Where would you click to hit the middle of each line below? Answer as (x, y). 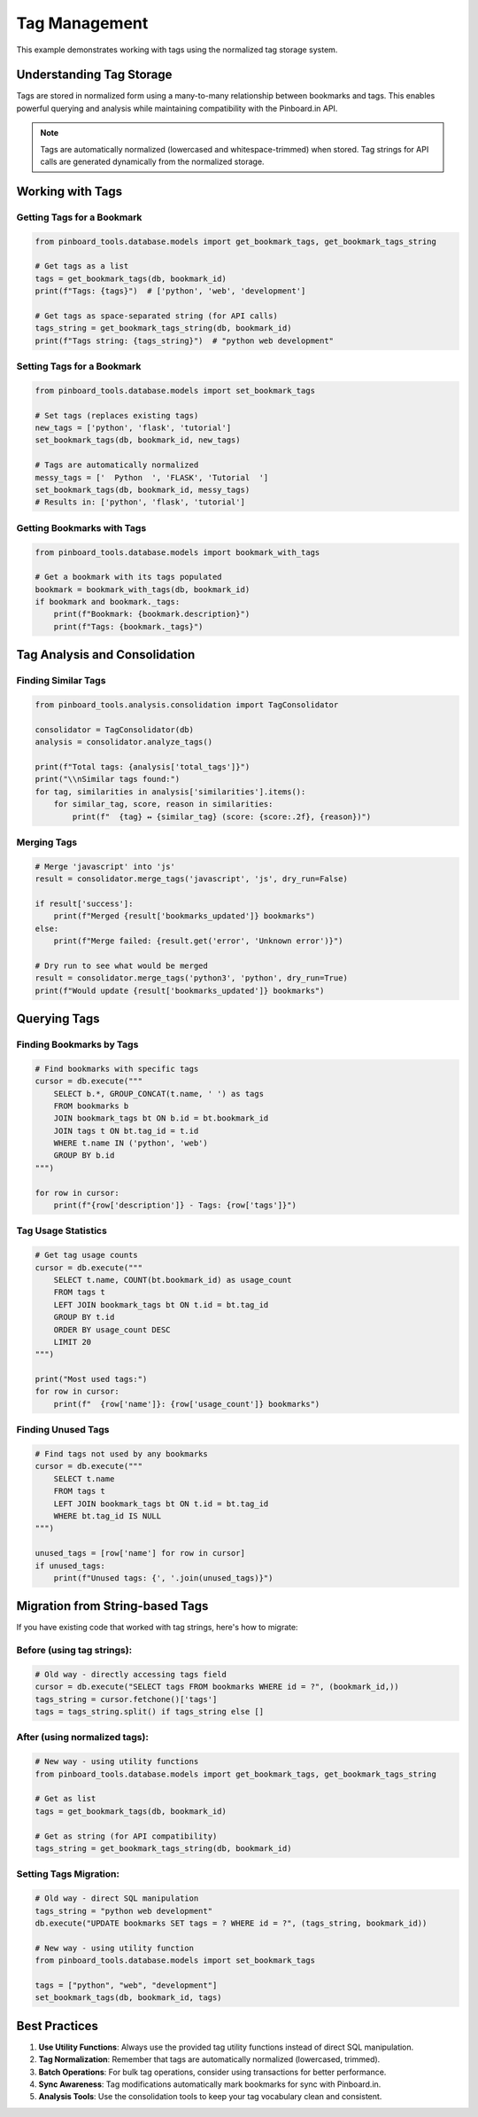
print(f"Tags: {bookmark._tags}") (128, 626)
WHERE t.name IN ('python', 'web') (131, 1143)
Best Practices (58, 2026)
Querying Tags (58, 1018)
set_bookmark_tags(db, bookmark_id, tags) (128, 1998)
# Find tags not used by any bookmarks (121, 1453)
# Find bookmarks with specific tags (117, 1069)
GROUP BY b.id (84, 1156)
